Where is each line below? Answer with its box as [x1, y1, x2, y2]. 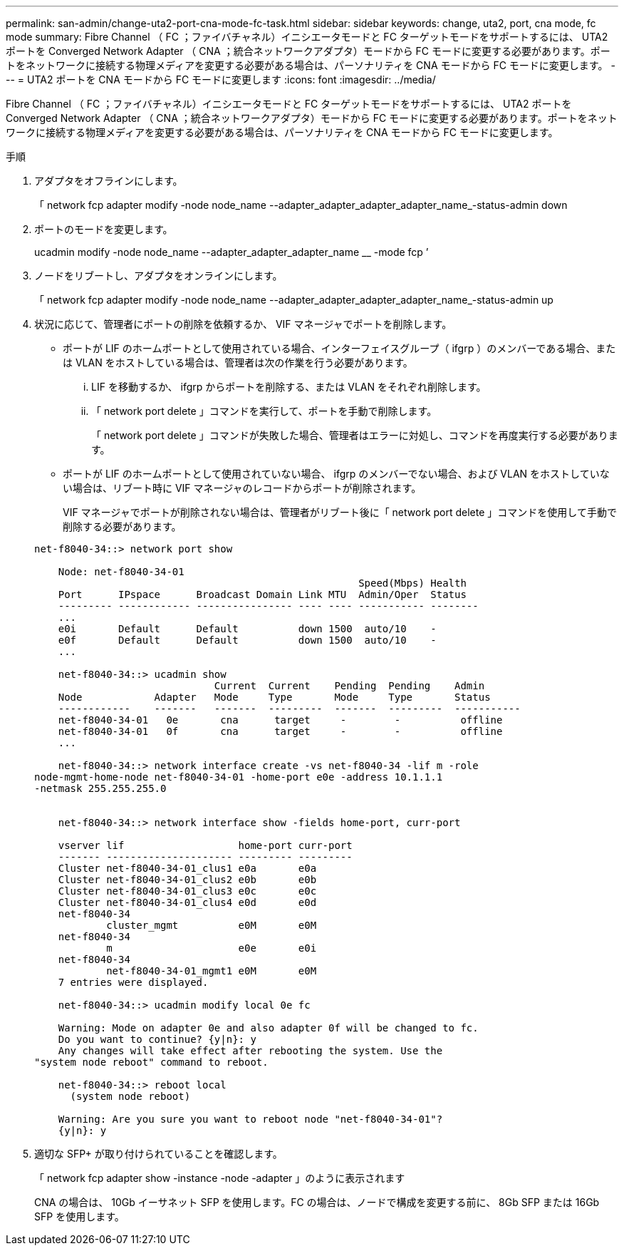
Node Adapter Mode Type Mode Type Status [58, 691, 491, 703]
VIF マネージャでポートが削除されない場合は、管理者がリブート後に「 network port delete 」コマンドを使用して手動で [63, 506, 617, 518]
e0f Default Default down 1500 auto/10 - [58, 634, 437, 646]
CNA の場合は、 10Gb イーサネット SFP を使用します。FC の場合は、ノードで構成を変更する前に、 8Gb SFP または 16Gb [34, 1196, 600, 1208]
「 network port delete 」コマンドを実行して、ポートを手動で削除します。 [91, 405, 437, 417]
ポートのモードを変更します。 [34, 223, 173, 235]
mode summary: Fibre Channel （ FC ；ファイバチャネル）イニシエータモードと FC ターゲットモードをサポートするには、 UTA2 [6, 31, 608, 43]
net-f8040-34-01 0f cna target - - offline [58, 726, 503, 737]
